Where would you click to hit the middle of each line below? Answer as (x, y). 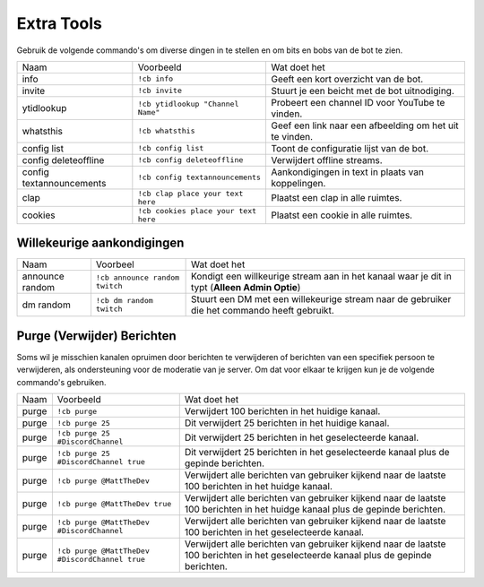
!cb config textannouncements (199, 178)
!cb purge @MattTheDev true (114, 503)
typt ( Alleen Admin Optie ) (246, 288)
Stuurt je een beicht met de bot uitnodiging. (363, 91)
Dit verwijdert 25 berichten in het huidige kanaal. (287, 423)
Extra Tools (59, 23)
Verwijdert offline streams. (327, 160)
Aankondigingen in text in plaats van (348, 172)
